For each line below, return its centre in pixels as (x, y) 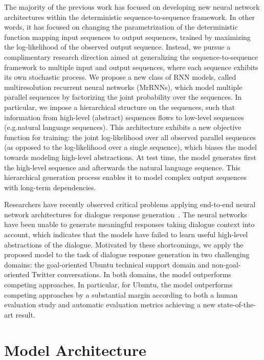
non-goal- (226, 264)
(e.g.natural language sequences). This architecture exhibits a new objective (123, 127)
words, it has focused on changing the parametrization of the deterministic (121, 27)
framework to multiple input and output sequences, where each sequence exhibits (131, 67)
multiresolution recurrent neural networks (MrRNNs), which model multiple (123, 87)
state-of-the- (237, 305)
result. (25, 314)
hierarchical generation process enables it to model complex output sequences (125, 177)
